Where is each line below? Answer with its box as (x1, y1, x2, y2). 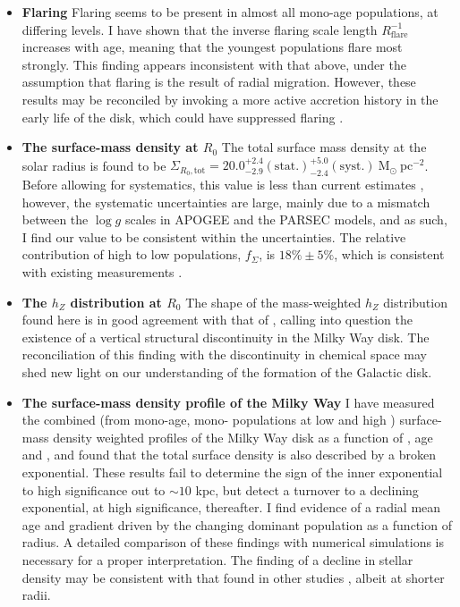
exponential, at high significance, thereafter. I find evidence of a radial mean (21, 498, 441, 517)
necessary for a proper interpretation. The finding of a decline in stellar (21, 550, 413, 569)
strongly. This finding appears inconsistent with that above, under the (21, 55, 406, 73)
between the (21, 210, 89, 229)
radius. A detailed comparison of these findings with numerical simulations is (21, 533, 445, 552)
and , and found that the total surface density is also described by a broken (21, 445, 436, 464)
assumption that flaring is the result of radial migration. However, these (21, 72, 416, 91)
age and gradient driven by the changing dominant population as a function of (21, 515, 452, 534)
